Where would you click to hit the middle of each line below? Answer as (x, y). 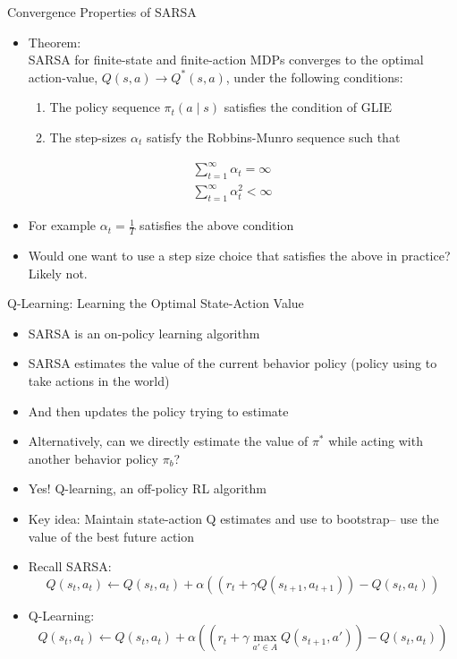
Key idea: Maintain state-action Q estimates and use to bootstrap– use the (233, 518)
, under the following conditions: (314, 77)
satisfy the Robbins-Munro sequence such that (273, 137)
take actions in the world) (99, 381)
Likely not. (58, 273)
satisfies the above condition (217, 225)
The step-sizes (88, 137)
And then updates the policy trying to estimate (158, 411)
